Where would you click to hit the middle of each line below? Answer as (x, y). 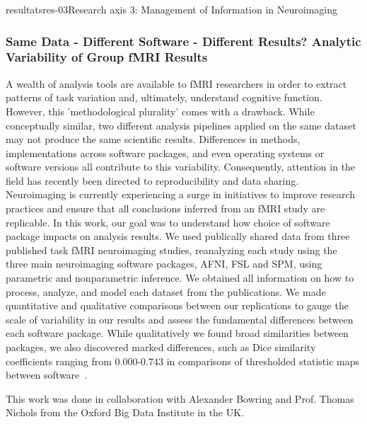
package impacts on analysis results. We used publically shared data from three (178, 236)
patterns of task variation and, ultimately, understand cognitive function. (164, 97)
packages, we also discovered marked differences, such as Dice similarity (161, 347)
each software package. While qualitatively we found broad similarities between (177, 333)
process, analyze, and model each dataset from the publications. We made (166, 291)
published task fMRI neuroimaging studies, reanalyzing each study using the (171, 250)
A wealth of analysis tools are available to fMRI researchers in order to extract (176, 83)
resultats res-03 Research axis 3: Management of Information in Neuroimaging (172, 9)
